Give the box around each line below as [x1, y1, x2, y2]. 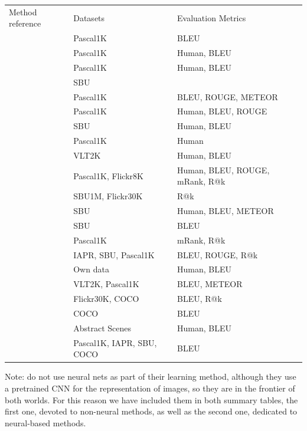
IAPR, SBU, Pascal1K [73, 248, 155, 261]
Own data [73, 263, 109, 275]
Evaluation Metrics [177, 11, 246, 24]
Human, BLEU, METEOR [177, 205, 274, 217]
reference [9, 17, 41, 29]
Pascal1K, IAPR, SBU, [73, 336, 157, 348]
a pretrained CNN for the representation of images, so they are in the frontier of [5, 381, 295, 394]
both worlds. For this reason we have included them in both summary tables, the [5, 393, 298, 406]
